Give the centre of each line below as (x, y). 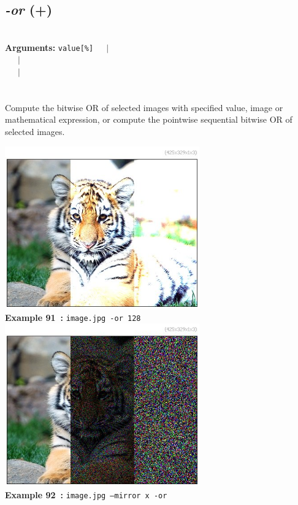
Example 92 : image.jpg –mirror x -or (86, 494)
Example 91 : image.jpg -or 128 (73, 317)
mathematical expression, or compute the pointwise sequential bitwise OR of (149, 119)
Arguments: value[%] (49, 47)
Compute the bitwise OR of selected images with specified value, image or (144, 107)
